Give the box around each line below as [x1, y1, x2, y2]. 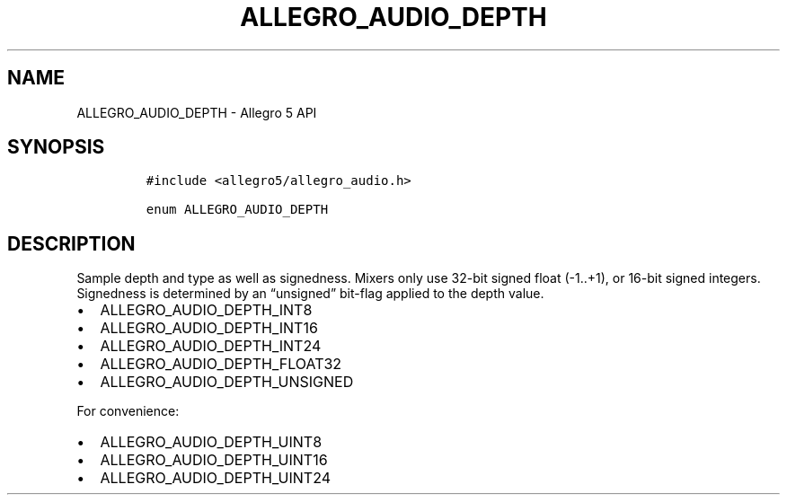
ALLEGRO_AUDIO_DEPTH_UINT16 [100, 451, 328, 470]
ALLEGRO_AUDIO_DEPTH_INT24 [100, 337, 322, 356]
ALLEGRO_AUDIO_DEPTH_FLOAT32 [100, 355, 342, 374]
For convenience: [76, 403, 180, 419]
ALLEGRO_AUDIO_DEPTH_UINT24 [100, 469, 331, 488]
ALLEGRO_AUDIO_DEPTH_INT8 [100, 301, 313, 320]
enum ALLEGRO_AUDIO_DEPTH [146, 202, 329, 217]
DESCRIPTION [7, 232, 136, 255]
